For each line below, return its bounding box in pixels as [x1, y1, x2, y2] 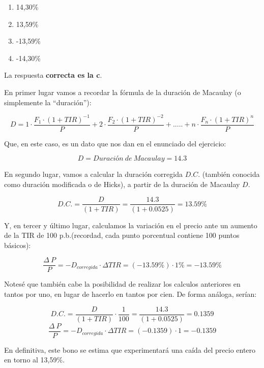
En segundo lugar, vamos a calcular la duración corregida [4, 169, 183, 179]
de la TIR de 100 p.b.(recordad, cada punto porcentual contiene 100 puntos [4, 230, 240, 240]
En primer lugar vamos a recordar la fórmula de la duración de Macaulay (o [4, 86, 241, 97]
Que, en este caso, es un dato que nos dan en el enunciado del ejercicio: [4, 138, 226, 148]
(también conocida [202, 169, 260, 179]
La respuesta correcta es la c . [4, 70, 102, 80]
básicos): [4, 239, 31, 250]
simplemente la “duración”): [4, 97, 92, 107]
